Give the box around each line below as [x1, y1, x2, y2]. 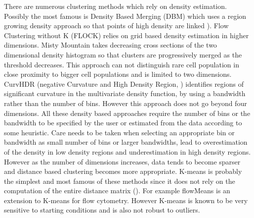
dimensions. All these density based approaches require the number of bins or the [4, 108, 251, 118]
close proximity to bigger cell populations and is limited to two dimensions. [4, 69, 232, 79]
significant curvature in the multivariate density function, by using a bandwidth [4, 88, 246, 99]
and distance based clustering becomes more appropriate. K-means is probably [4, 166, 242, 176]
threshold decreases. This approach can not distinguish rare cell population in [4, 59, 239, 69]
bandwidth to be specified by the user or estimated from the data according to [4, 117, 242, 128]
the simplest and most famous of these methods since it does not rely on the [4, 175, 235, 186]
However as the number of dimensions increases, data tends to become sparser [4, 156, 241, 166]
